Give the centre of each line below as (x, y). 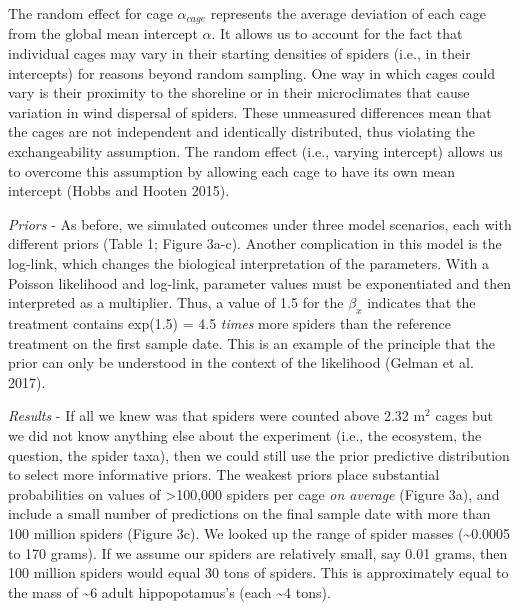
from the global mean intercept (103, 33)
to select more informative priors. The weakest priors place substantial (224, 474)
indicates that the (421, 302)
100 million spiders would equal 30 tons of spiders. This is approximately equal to (258, 572)
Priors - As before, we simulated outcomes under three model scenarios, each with (260, 223)
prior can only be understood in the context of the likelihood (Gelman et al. (241, 362)
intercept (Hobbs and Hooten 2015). (119, 190)
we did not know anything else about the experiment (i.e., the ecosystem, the (245, 434)
